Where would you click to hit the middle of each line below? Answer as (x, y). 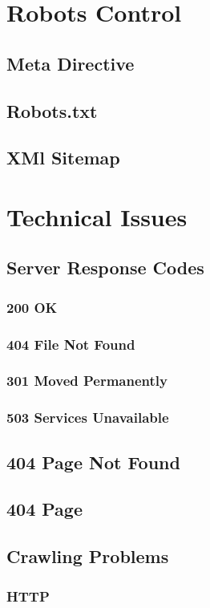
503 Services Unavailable (88, 417)
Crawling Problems (88, 556)
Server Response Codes (105, 268)
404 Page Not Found (93, 462)
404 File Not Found (71, 344)
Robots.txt (52, 110)
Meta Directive (71, 63)
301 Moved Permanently (87, 381)
